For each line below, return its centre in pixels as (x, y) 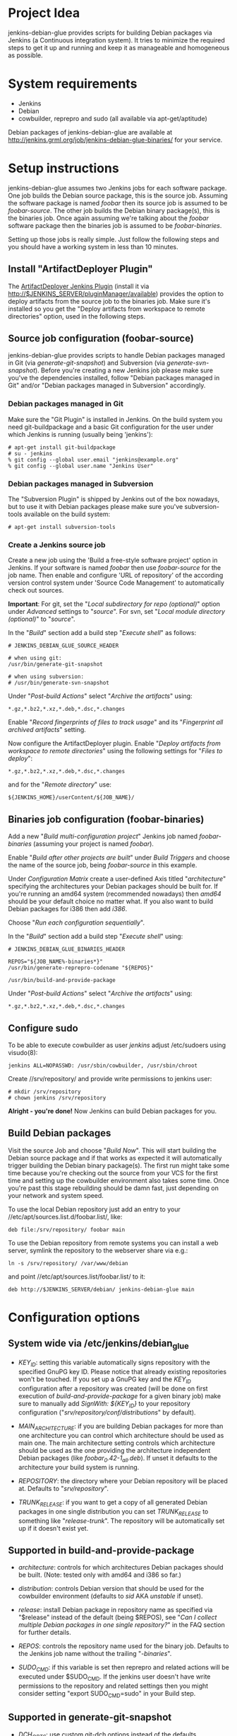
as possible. (25, 55)
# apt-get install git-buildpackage (62, 447)
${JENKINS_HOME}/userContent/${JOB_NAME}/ (71, 798)
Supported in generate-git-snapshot (90, 1717)
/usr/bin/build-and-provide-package (62, 981)
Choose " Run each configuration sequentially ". (77, 923)
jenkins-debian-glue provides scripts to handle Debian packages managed (116, 355)
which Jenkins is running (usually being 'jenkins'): (81, 434)
